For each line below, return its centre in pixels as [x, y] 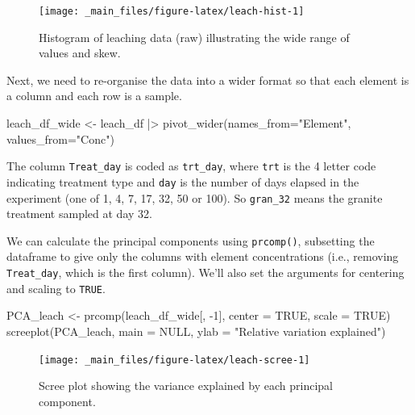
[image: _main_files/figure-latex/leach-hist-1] [172, 11]
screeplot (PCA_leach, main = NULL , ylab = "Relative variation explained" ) [196, 331]
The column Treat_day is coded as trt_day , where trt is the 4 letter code [191, 166]
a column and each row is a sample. [94, 96]
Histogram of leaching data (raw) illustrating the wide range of [194, 37]
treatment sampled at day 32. [79, 214]
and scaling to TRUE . [56, 288]
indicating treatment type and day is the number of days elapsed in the [183, 181]
